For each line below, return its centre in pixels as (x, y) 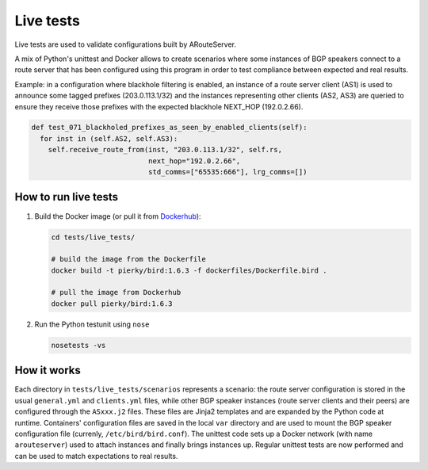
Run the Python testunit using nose (92, 324)
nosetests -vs (78, 345)
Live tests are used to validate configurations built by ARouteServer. (126, 44)
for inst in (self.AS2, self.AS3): (109, 138)
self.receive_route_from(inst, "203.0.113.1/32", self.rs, (165, 150)
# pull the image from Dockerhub (116, 292)
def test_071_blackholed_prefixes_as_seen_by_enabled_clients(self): (169, 128)
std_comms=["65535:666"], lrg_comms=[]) (227, 172)
